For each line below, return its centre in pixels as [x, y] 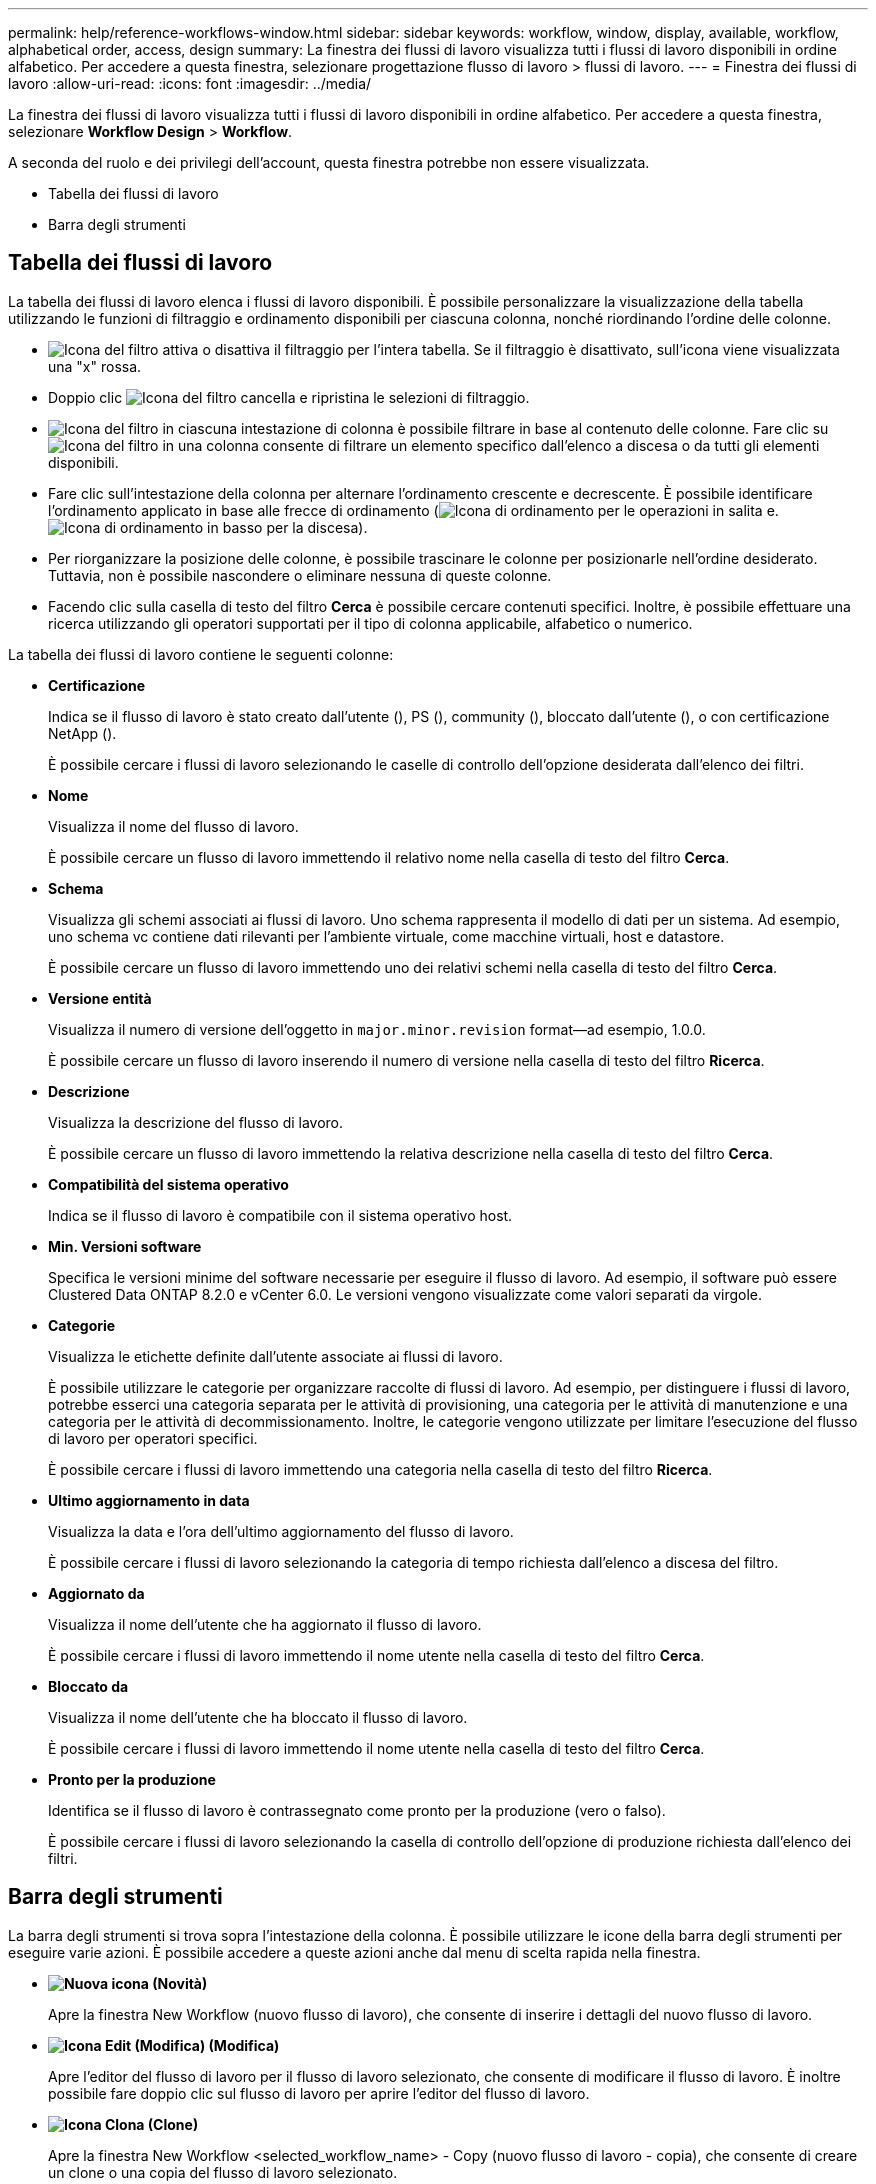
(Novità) [180, 1983]
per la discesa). [317, 527]
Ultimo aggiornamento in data [149, 1500]
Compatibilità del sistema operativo [168, 1184]
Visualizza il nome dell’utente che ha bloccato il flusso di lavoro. [258, 1717]
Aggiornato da [96, 1593]
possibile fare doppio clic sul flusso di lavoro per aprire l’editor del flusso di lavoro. [319, 2093]
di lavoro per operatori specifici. [153, 1438]
